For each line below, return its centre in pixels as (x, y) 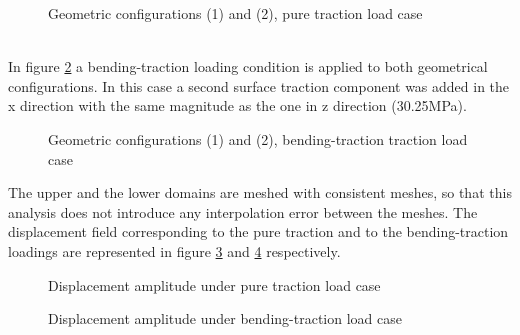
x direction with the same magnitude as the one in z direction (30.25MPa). (237, 105)
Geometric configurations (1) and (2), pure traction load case (235, 13)
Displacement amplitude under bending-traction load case (225, 318)
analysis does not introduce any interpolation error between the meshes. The (243, 211)
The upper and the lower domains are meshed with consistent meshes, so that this (260, 192)
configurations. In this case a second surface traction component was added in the (259, 85)
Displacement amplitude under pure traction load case (214, 284)
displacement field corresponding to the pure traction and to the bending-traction (258, 231)
